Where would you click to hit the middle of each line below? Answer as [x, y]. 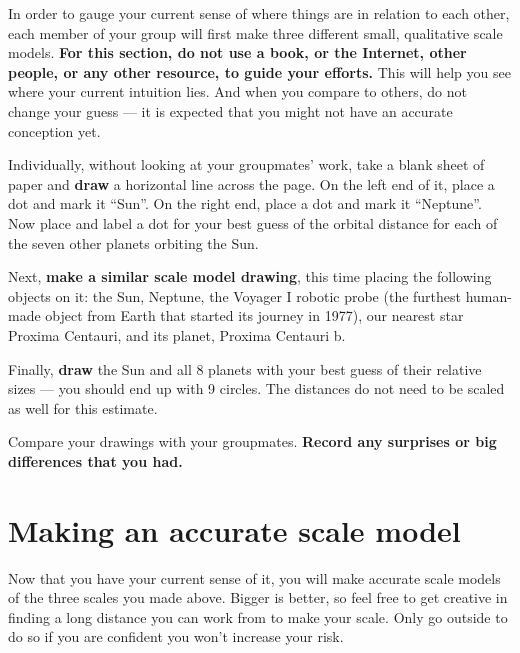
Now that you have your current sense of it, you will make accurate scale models [254, 577]
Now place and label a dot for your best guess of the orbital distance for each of [253, 222]
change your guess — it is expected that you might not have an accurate [230, 110]
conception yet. [54, 130]
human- [488, 295]
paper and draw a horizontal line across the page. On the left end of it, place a [251, 183]
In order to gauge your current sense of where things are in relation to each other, [259, 13]
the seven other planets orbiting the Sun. [133, 242]
